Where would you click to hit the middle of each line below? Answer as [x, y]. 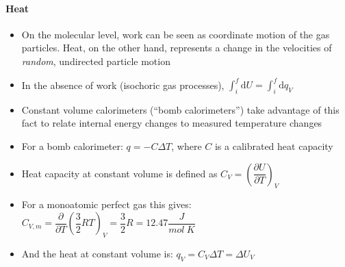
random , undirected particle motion [96, 61]
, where [187, 146]
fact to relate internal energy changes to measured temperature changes [172, 123]
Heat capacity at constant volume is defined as [119, 173]
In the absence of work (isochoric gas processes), [123, 85]
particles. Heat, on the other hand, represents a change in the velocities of [177, 48]
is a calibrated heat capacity [274, 146]
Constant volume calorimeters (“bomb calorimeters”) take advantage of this [180, 109]
